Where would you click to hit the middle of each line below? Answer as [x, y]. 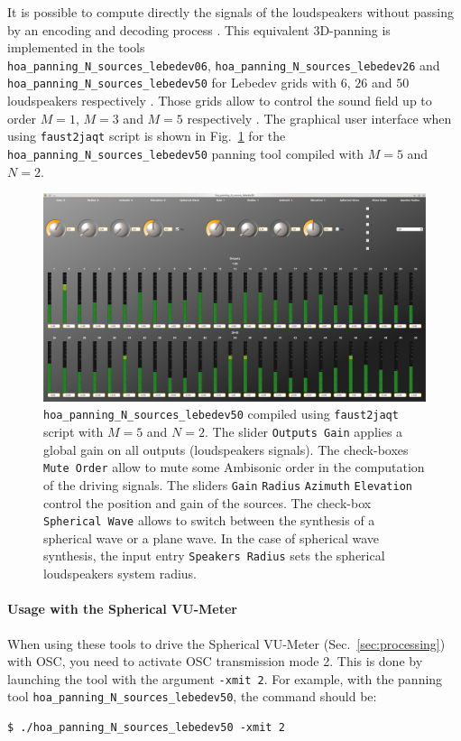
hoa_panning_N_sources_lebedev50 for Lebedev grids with [172, 83]
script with [74, 432]
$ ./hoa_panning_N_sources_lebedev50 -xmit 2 [146, 728]
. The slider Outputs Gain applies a [304, 432]
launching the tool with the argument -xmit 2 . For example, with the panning [225, 678]
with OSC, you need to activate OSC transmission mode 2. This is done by [215, 661]
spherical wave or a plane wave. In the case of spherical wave [212, 537]
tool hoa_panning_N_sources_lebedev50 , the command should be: [192, 696]
